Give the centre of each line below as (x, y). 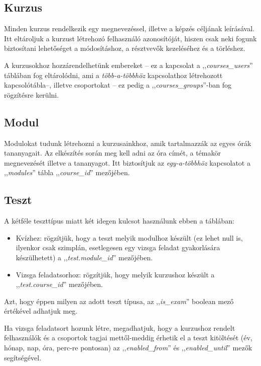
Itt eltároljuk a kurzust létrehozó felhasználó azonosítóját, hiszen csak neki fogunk (130, 38)
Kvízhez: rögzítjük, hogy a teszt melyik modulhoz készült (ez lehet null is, (129, 237)
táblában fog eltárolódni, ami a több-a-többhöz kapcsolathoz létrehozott (113, 75)
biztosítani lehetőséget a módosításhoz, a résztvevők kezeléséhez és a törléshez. (125, 48)
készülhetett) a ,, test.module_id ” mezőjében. (84, 257)
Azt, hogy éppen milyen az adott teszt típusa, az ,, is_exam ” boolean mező (119, 301)
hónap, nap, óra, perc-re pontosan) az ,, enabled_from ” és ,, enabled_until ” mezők (128, 348)
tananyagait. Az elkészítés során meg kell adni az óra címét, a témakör (112, 153)
